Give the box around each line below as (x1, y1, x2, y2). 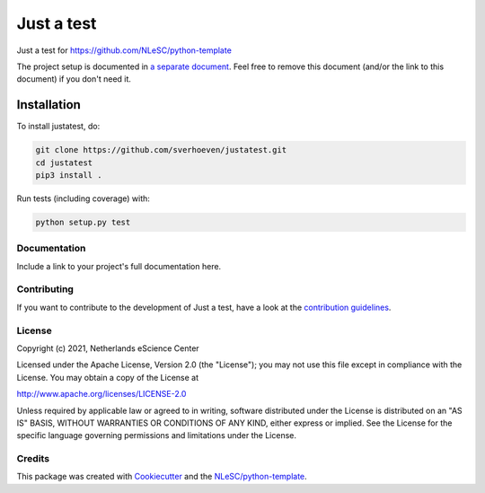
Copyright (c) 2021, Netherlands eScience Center (16, 342, 199, 354)
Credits (16, 453, 49, 465)
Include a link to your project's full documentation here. (16, 260, 222, 271)
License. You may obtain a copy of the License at (16, 372, 199, 383)
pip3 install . (35, 171, 102, 180)
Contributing (16, 283, 74, 295)
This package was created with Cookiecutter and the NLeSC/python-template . (16, 471, 307, 482)
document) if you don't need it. (16, 74, 132, 84)
